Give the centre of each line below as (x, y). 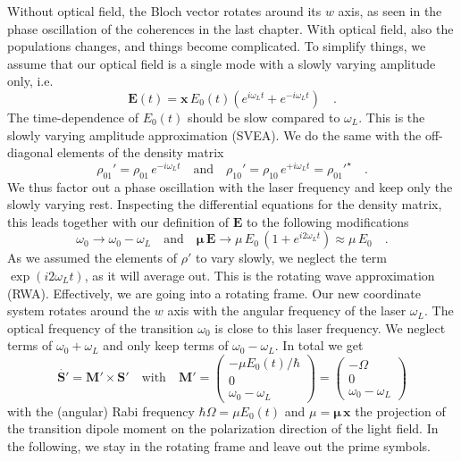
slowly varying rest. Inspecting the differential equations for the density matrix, (225, 204)
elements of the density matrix (141, 152)
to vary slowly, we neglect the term (291, 258)
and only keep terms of (166, 345)
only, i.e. (30, 81)
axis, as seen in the (390, 11)
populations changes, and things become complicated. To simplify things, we (217, 46)
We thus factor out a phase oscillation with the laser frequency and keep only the (230, 186)
